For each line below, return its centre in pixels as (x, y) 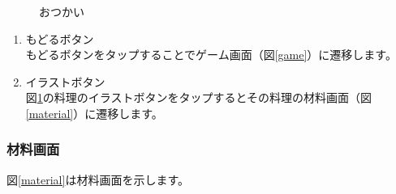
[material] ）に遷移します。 (94, 113)
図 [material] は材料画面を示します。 (98, 179)
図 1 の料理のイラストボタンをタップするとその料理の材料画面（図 (199, 97)
